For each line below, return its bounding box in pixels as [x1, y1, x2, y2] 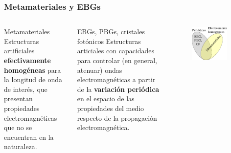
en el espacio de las [77, 93, 135, 104]
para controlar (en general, [77, 55, 157, 65]
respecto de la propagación [77, 112, 157, 123]
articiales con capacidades [77, 45, 155, 56]
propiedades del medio [77, 103, 144, 113]
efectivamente [4, 55, 51, 65]
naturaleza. [4, 141, 37, 152]
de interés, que [4, 84, 47, 94]
